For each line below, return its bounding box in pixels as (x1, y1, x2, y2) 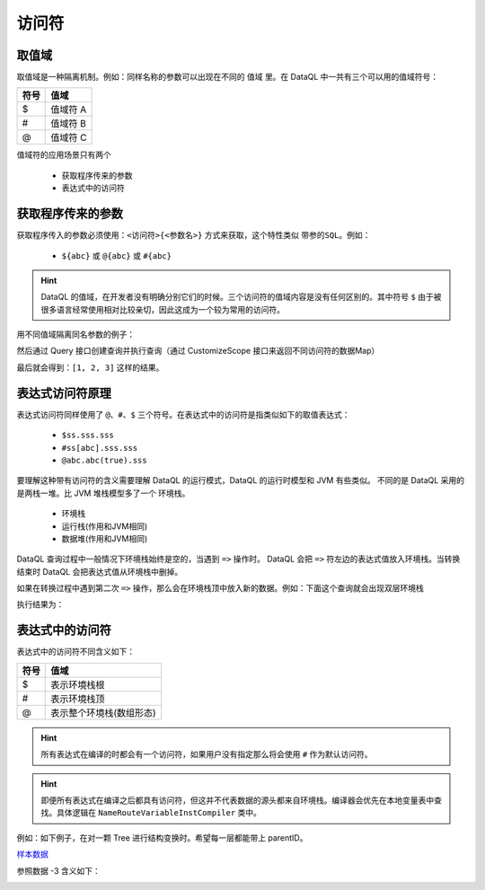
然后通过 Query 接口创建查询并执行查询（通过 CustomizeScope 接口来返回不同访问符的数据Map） (16, 346, 380, 357)
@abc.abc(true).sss (61, 454, 147, 465)
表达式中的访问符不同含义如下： (16, 647, 135, 657)
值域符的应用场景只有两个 (16, 149, 111, 161)
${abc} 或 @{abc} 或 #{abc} (61, 250, 172, 260)
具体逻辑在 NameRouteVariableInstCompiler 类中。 (56, 807, 262, 818)
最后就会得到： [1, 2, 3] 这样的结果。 (16, 362, 164, 373)
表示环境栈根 (50, 678, 105, 691)
